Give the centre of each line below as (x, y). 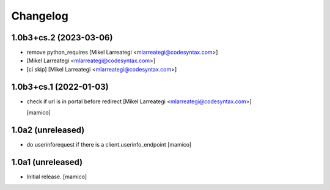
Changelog (40, 16)
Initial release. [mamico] (57, 177)
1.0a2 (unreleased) (48, 130)
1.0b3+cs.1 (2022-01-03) (60, 86)
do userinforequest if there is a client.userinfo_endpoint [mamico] (109, 145)
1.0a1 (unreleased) (47, 162)
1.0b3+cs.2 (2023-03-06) (62, 38)
